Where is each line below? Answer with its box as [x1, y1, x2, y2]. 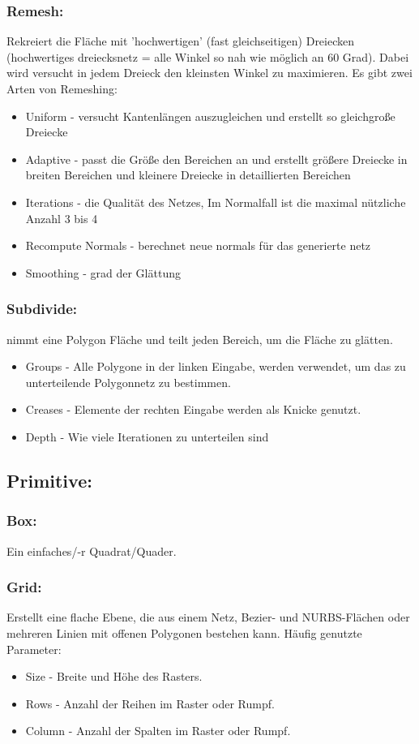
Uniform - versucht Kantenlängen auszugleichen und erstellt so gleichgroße [25, 107, 395, 124]
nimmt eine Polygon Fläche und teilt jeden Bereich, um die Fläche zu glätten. [6, 330, 393, 347]
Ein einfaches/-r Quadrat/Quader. [6, 542, 177, 559]
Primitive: [6, 467, 92, 492]
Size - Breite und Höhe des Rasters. [25, 668, 203, 685]
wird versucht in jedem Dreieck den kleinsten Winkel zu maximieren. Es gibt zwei [6, 64, 413, 81]
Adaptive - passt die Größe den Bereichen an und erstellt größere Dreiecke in [25, 150, 408, 167]
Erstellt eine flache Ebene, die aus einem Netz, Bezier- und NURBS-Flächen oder [6, 609, 410, 626]
